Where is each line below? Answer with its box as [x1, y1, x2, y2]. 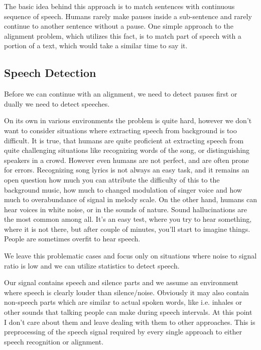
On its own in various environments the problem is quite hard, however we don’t [4, 115, 252, 126]
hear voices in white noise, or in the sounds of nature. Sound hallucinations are [4, 204, 247, 214]
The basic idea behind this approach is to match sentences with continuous [4, 1, 235, 11]
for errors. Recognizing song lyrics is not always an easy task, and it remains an [4, 164, 249, 175]
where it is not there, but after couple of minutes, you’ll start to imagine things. [4, 223, 250, 234]
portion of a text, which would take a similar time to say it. [4, 40, 188, 51]
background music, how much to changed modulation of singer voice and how [4, 184, 242, 195]
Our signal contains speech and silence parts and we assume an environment [4, 277, 238, 288]
